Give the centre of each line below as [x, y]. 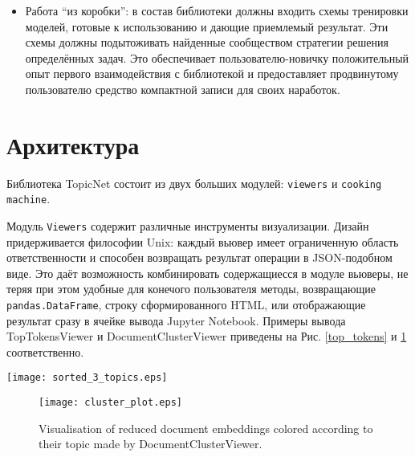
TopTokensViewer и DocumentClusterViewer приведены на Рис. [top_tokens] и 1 [207, 336]
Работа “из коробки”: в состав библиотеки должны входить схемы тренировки [217, 10]
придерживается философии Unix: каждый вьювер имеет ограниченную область [203, 241]
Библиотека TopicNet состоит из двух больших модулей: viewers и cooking [194, 183]
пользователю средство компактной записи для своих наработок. [183, 89]
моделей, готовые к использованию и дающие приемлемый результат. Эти [207, 26]
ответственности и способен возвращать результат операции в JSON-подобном [199, 257]
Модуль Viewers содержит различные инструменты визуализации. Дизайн [188, 226]
